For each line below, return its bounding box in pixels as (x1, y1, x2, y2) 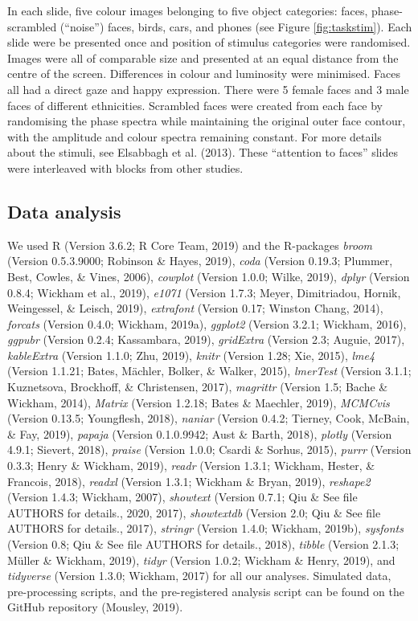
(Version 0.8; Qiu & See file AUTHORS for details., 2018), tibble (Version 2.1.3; (7, 536, 400, 553)
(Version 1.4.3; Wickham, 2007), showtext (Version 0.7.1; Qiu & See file (7, 488, 358, 505)
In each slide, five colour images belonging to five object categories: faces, (7, 2, 368, 18)
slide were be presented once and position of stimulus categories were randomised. (7, 34, 411, 51)
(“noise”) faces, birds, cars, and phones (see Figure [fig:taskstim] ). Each (59, 18, 412, 35)
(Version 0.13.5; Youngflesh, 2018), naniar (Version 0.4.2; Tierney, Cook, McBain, (7, 410, 410, 427)
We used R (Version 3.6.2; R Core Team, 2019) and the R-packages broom (7, 236, 373, 253)
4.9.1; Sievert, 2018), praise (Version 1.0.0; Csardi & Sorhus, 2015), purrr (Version (7, 441, 412, 458)
